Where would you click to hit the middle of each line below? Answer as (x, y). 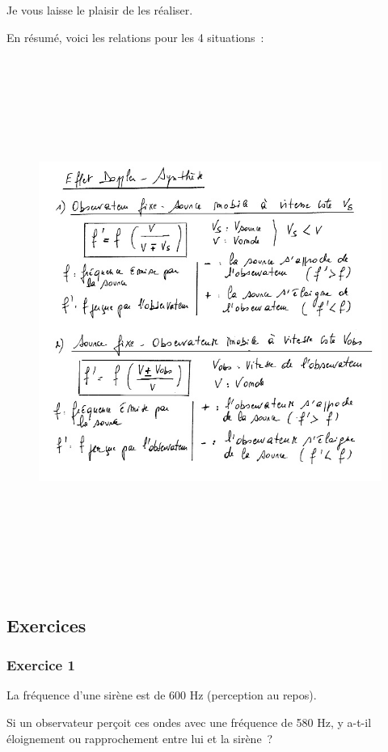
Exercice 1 (41, 665)
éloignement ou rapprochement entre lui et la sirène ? (140, 738)
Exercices (46, 625)
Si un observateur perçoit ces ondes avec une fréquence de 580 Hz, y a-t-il (189, 722)
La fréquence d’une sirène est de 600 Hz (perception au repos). (162, 695)
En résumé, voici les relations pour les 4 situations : (135, 37)
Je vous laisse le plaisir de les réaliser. (100, 10)
